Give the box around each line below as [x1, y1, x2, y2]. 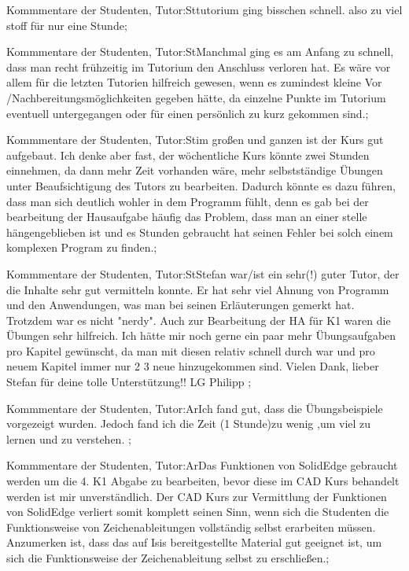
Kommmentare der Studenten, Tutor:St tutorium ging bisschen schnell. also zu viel [6, 2, 403, 17]
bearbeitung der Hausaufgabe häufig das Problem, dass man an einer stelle [6, 208, 367, 225]
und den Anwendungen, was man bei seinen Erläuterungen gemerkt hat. [6, 297, 355, 313]
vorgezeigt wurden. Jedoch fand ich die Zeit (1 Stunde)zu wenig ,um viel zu [6, 415, 371, 432]
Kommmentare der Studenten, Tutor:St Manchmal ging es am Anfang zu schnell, [6, 43, 394, 60]
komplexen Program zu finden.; [6, 239, 157, 256]
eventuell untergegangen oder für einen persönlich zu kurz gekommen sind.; [6, 105, 369, 121]
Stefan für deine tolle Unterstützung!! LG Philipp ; [6, 374, 252, 390]
